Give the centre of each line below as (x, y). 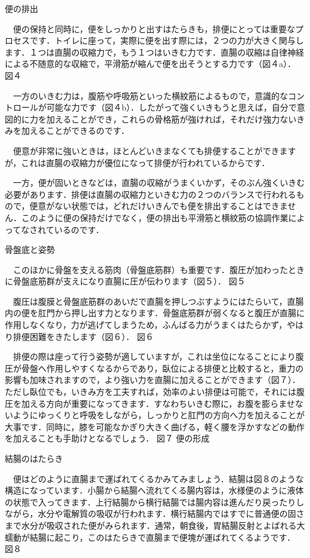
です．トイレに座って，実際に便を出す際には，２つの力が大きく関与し (167, 40)
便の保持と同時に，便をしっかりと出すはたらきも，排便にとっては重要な (154, 28)
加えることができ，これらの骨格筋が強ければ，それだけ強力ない (171, 119)
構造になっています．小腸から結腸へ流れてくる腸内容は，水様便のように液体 (154, 490)
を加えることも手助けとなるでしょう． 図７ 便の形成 (107, 438)
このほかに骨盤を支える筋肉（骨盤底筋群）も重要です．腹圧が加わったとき (159, 269)
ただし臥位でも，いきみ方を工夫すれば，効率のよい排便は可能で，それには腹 (155, 392)
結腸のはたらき (34, 458)
